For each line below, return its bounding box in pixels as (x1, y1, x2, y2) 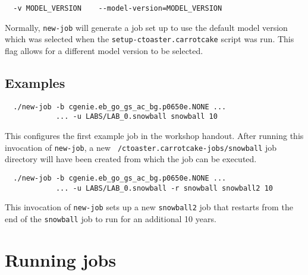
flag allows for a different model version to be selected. (5, 44, 203, 56)
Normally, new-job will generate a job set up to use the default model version (5, 21, 288, 33)
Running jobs (5, 247, 117, 271)
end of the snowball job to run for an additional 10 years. (5, 212, 216, 225)
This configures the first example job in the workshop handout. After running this (5, 129, 304, 142)
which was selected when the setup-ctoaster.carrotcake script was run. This (5, 33, 294, 45)
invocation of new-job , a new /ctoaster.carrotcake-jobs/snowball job (5, 141, 277, 153)
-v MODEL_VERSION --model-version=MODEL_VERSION (13, 4, 222, 12)
